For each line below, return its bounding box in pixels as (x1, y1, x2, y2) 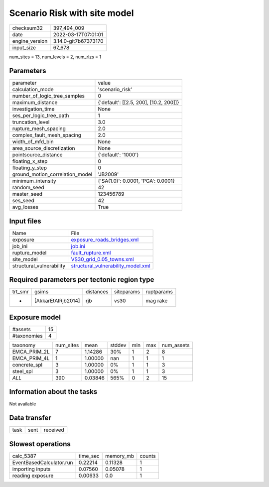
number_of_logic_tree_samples (12, 93, 85, 100)
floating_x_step (12, 158, 48, 165)
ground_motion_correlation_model (12, 171, 93, 178)
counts (139, 452, 156, 459)
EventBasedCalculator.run (12, 459, 73, 466)
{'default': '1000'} (98, 151, 139, 158)
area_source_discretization (12, 145, 75, 152)
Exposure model (9, 313, 61, 321)
